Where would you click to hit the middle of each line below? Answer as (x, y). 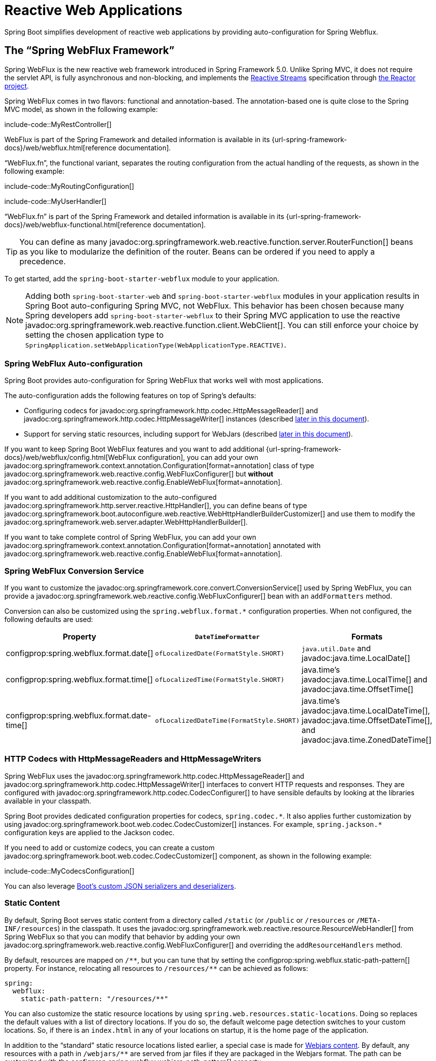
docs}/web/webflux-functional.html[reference (78, 224)
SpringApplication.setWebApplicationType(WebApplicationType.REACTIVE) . (156, 344)
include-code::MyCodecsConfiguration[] (70, 871)
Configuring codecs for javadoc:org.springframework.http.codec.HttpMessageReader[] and (171, 411)
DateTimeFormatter (227, 637)
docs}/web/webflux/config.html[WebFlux (70, 457)
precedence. (43, 261)
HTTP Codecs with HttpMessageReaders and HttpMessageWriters (133, 759)
